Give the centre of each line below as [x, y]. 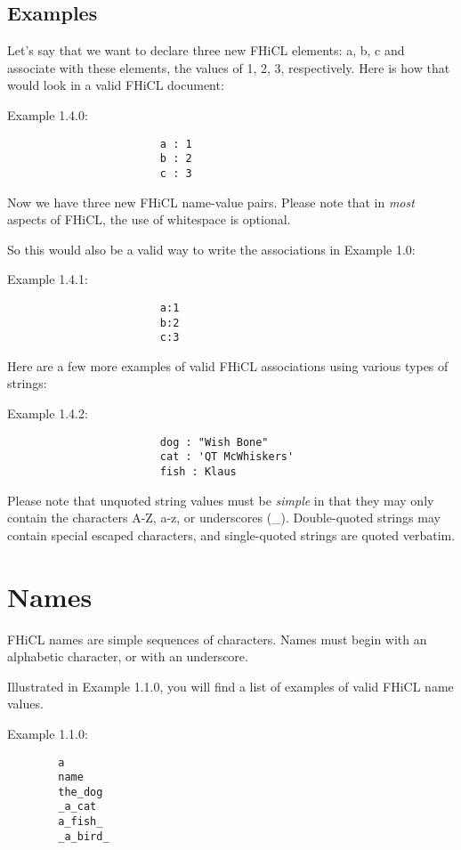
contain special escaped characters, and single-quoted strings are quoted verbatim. [231, 534]
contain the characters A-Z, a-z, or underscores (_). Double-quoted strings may [224, 518]
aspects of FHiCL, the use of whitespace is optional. [149, 219]
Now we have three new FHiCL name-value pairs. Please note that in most [211, 202]
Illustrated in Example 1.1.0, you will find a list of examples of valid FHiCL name [230, 686]
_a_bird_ [84, 836]
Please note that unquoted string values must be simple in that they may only [221, 500]
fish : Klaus [198, 471]
